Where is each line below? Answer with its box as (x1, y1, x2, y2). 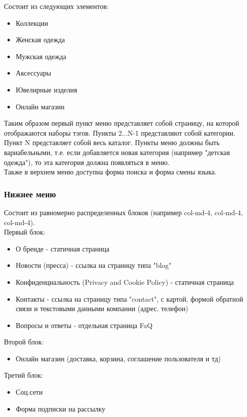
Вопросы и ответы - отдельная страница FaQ (15, 320, 153, 330)
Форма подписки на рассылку (15, 403, 105, 414)
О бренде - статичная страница (15, 243, 109, 253)
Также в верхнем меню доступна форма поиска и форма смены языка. (4, 167, 217, 177)
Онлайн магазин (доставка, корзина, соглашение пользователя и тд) (15, 353, 221, 363)
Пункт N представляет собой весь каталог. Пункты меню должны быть (4, 137, 220, 148)
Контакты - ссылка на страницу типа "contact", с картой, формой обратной (15, 293, 244, 304)
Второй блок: (4, 336, 44, 347)
